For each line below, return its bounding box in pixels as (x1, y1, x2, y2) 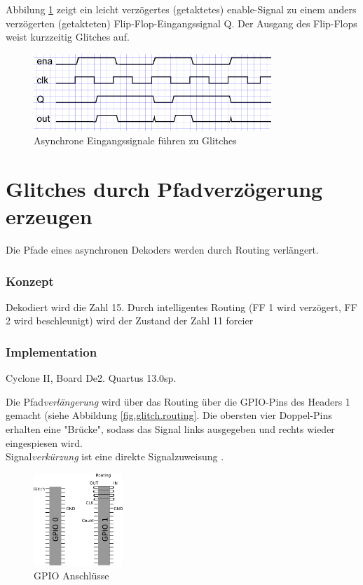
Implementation (6, 343, 97, 360)
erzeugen (6, 202, 93, 230)
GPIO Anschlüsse (34, 567, 109, 582)
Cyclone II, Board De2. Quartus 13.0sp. (6, 371, 177, 385)
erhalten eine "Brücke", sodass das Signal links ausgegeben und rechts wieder (6, 422, 335, 436)
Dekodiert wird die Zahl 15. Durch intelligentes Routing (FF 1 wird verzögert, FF (6, 299, 357, 314)
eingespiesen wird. (6, 435, 83, 450)
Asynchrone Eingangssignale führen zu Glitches (34, 133, 237, 148)
